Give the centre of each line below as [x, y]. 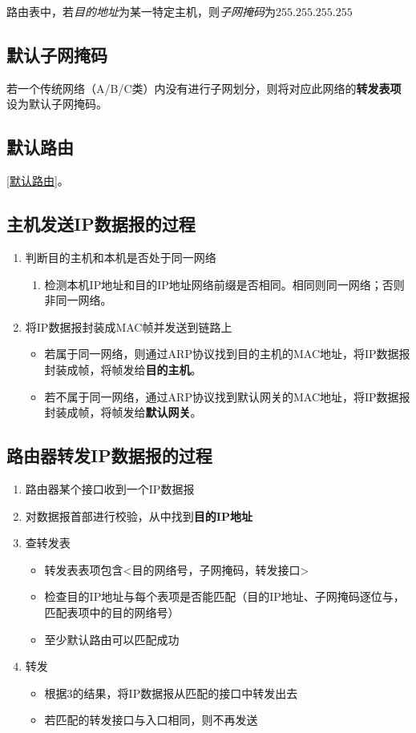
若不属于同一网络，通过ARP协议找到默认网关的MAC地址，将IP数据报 [227, 396]
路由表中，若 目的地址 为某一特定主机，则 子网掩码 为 [141, 11]
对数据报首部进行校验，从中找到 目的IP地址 [139, 516]
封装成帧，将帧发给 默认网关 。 [123, 412]
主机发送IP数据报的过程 [101, 224]
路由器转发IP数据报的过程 [109, 455]
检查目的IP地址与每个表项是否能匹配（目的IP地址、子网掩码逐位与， [224, 596]
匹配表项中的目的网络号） [112, 612]
